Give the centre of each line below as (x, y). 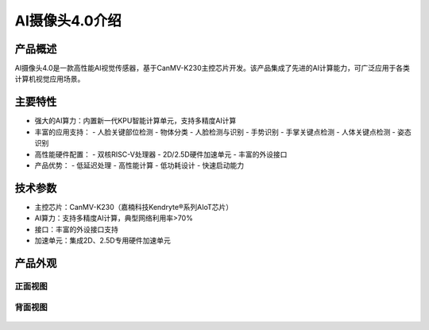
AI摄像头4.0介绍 (68, 21)
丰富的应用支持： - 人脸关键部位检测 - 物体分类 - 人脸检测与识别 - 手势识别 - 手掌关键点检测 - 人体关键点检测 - (215, 132)
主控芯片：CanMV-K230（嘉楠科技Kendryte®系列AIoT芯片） (134, 207)
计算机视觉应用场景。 (50, 79)
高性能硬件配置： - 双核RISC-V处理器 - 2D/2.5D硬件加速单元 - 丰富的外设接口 (161, 154)
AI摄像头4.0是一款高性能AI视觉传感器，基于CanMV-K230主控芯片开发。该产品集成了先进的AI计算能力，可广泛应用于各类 (213, 68)
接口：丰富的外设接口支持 (76, 229)
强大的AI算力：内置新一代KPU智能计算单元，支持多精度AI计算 (135, 121)
